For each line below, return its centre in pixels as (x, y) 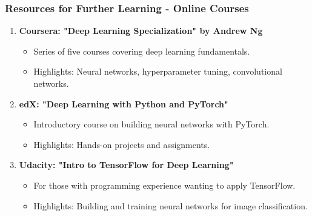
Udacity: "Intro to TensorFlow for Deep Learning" (126, 165)
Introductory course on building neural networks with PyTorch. (151, 124)
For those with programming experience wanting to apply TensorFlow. (164, 185)
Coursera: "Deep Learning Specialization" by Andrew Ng (141, 31)
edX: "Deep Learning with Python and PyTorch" (124, 103)
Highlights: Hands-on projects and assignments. (122, 144)
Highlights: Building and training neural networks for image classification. (171, 205)
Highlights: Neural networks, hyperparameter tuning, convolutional (158, 71)
